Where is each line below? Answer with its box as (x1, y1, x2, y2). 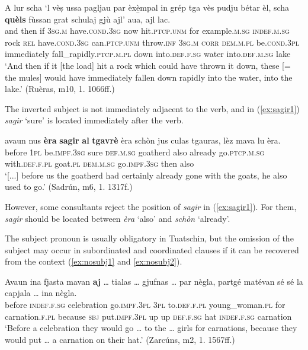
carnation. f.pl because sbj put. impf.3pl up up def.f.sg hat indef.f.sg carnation (5, 310, 292, 322)
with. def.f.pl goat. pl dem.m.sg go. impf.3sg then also (5, 157, 194, 170)
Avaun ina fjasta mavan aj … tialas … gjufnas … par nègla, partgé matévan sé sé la (5, 275, 303, 287)
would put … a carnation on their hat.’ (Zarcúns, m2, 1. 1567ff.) (5, 333, 235, 345)
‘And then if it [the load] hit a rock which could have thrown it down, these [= (5, 59, 291, 71)
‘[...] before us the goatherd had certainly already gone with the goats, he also (5, 168, 287, 181)
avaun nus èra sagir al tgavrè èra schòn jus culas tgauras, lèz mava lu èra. (5, 133, 281, 146)
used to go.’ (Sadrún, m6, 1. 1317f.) (5, 180, 133, 193)
